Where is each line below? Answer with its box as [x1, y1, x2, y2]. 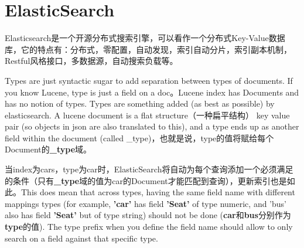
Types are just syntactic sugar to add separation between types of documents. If [5, 74, 293, 86]
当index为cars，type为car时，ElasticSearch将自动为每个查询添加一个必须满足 [5, 163, 293, 175]
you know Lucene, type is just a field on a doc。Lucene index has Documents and [5, 86, 299, 98]
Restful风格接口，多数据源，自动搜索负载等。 [5, 55, 178, 67]
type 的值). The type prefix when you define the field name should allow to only [5, 220, 293, 233]
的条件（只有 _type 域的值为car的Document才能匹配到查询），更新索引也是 [5, 174, 287, 186]
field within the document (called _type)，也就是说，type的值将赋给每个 [5, 131, 274, 144]
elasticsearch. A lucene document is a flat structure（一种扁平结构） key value [5, 108, 290, 121]
